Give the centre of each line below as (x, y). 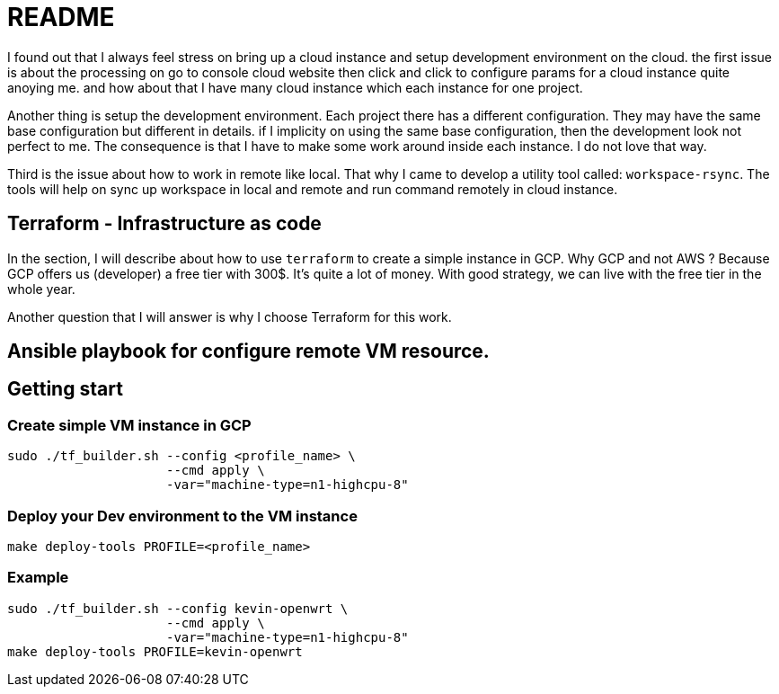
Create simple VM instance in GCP (129, 425)
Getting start (65, 389)
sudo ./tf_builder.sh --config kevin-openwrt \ (178, 608)
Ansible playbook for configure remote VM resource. (248, 351)
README (61, 17)
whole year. (41, 289)
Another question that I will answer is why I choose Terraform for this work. (230, 316)
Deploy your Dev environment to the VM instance (182, 516)
